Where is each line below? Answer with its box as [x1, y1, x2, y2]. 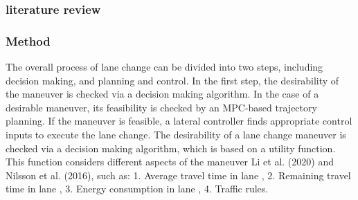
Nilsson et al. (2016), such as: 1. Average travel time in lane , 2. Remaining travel [6, 167, 351, 182]
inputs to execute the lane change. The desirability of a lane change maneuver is [6, 127, 346, 142]
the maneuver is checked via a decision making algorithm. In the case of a [6, 87, 319, 101]
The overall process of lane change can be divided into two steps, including [6, 60, 323, 74]
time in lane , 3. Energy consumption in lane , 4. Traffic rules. [6, 181, 269, 196]
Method [6, 32, 51, 49]
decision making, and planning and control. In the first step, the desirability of [6, 73, 339, 87]
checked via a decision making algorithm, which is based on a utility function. [6, 140, 336, 155]
